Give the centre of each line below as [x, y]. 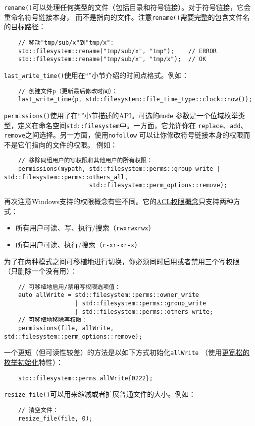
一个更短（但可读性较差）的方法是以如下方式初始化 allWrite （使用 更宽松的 [127, 352]
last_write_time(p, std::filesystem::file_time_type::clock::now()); [135, 100]
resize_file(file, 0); [55, 418]
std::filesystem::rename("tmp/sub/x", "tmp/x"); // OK [112, 59]
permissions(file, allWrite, [66, 328]
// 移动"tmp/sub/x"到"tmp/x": [66, 42]
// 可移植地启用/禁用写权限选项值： [69, 287]
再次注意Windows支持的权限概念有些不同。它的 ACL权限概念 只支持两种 [119, 201]
